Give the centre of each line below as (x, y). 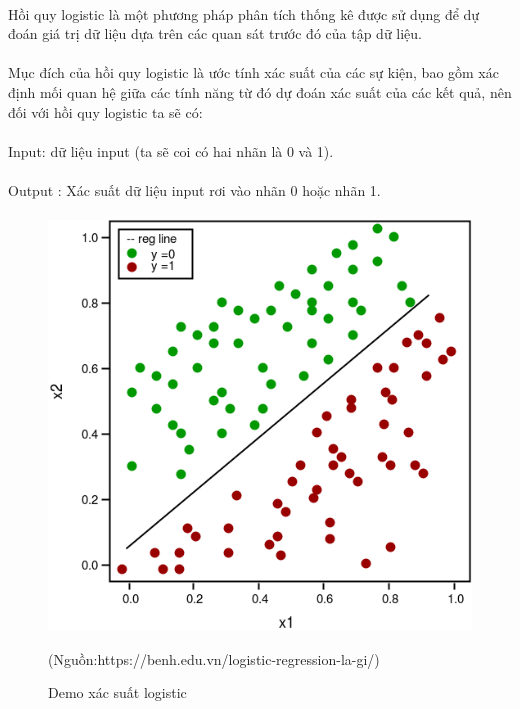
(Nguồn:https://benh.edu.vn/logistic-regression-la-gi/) (214, 658)
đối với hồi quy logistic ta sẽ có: (105, 111)
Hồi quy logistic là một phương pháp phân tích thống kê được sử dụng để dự (244, 13)
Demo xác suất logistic (117, 692)
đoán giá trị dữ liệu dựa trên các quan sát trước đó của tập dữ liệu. (215, 33)
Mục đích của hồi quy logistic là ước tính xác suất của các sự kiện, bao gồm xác (253, 72)
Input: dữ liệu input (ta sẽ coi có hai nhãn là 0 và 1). (171, 150)
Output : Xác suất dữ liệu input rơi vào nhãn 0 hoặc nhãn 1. (194, 189)
